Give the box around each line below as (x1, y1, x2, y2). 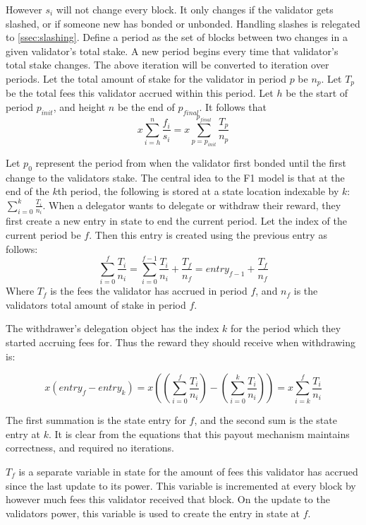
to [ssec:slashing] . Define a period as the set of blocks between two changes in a (6, 30, 348, 45)
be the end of (117, 100, 175, 114)
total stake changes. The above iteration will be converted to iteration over (6, 57, 329, 72)
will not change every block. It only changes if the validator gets (56, 2, 334, 16)
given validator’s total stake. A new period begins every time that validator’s (6, 43, 338, 58)
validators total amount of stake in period (6, 297, 186, 312)
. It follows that (199, 100, 267, 114)
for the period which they (231, 321, 341, 336)
